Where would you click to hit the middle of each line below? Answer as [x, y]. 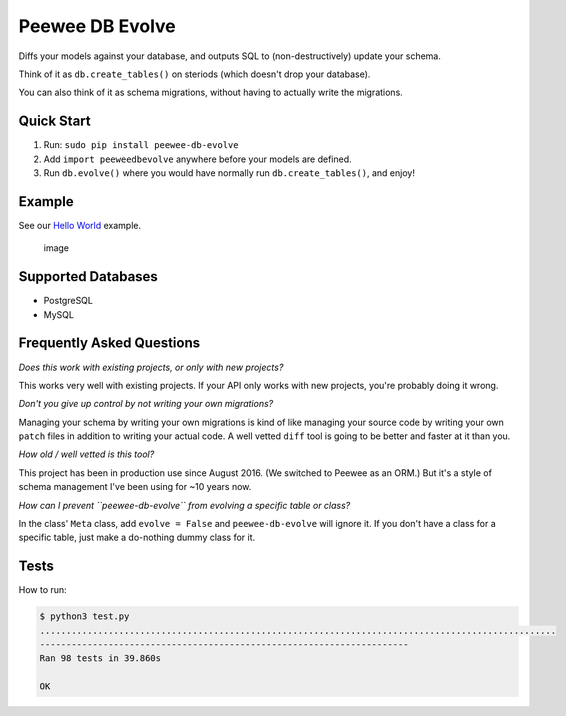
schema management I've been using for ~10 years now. [135, 487]
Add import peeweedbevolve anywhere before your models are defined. [197, 159]
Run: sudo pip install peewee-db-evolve [141, 145]
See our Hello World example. [80, 225]
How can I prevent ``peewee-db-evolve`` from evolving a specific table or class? [184, 505]
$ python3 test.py [84, 616]
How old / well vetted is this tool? [86, 454]
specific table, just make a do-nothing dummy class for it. [137, 537]
